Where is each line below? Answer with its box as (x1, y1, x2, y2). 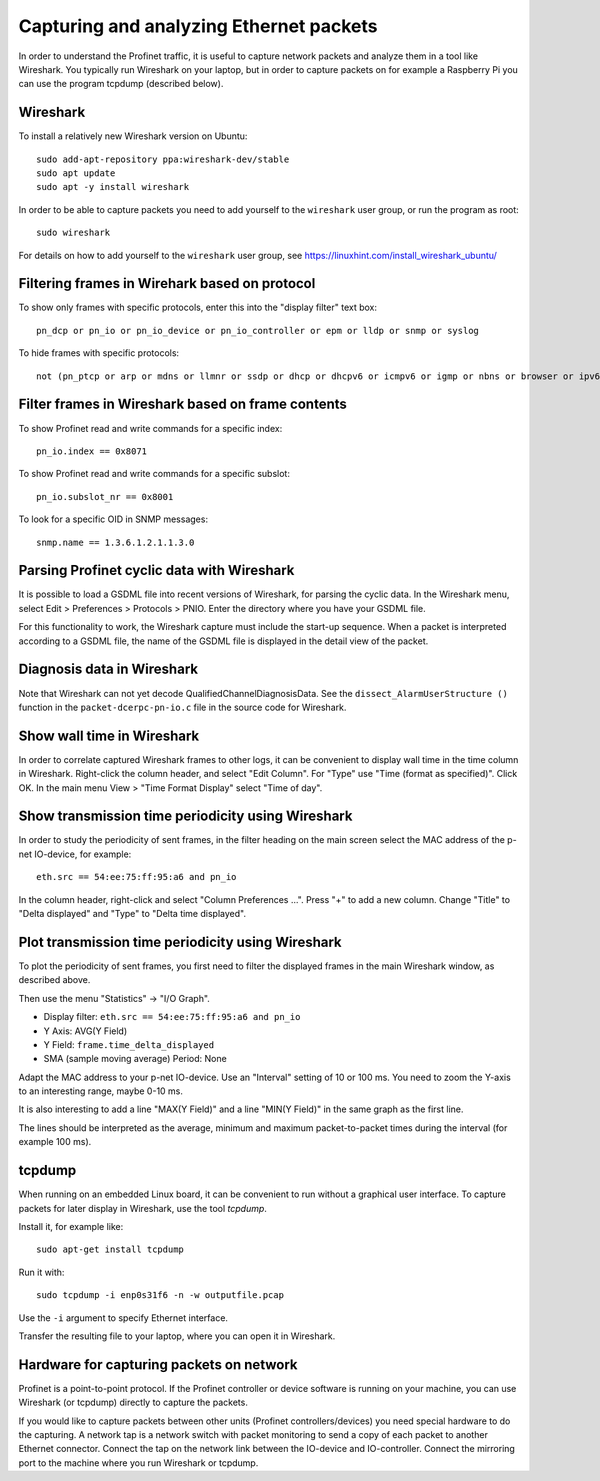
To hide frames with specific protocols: (18, 347, 180, 359)
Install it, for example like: (18, 1220, 124, 1232)
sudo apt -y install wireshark (36, 181, 190, 193)
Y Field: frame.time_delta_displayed (43, 1038, 215, 1050)
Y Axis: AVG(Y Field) (43, 1025, 128, 1037)
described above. (18, 974, 91, 986)
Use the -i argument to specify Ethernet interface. (18, 1311, 229, 1324)
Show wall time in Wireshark (18, 727, 200, 744)
